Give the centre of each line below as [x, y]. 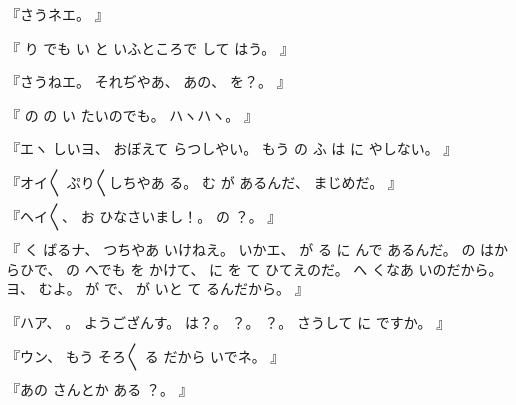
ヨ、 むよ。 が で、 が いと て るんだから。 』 [157, 288]
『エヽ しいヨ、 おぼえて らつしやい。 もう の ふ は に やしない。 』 [232, 148]
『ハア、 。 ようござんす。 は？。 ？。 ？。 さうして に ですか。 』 [228, 321]
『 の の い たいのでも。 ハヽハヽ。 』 [132, 114]
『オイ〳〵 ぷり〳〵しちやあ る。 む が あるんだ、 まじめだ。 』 [204, 181]
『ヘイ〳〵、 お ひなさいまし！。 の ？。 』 [144, 215]
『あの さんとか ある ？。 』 [99, 389]
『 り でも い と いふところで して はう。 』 [150, 47]
